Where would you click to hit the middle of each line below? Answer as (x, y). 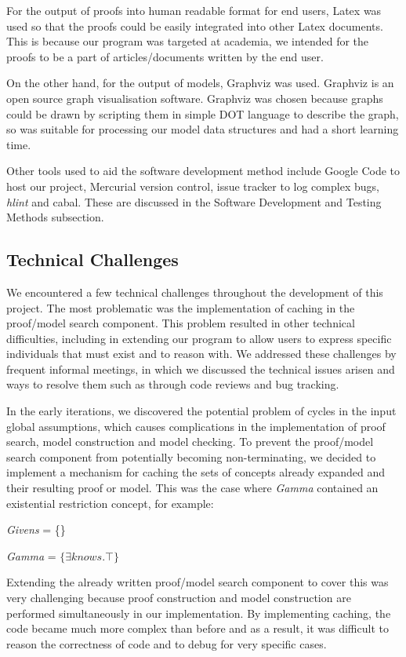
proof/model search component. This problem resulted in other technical (181, 323)
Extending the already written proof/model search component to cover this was (198, 582)
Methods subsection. (55, 217)
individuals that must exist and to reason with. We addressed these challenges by (201, 354)
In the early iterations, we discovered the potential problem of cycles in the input (201, 411)
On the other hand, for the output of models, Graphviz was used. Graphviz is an (200, 83)
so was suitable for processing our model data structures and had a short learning (203, 129)
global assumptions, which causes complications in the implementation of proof (196, 426)
